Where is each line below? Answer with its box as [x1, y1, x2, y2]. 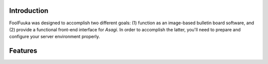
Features [9, 47, 37, 55]
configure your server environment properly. [9, 34, 100, 40]
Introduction [9, 6, 49, 15]
